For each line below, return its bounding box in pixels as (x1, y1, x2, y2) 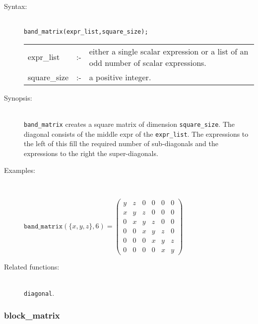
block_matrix (4, 309, 60, 321)
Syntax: (4, 1, 27, 11)
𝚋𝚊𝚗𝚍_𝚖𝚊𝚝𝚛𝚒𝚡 (24, 223, 63, 230)
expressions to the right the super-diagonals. (24, 148, 158, 158)
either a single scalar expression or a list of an (89, 45, 249, 57)
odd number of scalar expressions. (89, 56, 206, 68)
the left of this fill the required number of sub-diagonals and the (24, 138, 218, 149)
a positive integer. (89, 71, 151, 83)
